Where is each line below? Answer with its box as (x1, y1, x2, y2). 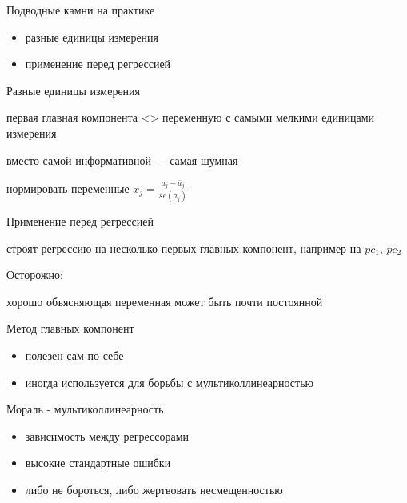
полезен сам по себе (25, 346, 124, 363)
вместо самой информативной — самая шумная (6, 151, 238, 168)
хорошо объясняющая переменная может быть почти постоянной (6, 293, 323, 309)
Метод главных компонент (6, 320, 134, 337)
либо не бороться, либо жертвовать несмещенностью (25, 481, 283, 497)
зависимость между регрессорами (25, 427, 189, 444)
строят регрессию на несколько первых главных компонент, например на (6, 239, 361, 256)
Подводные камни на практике (6, 2, 155, 18)
